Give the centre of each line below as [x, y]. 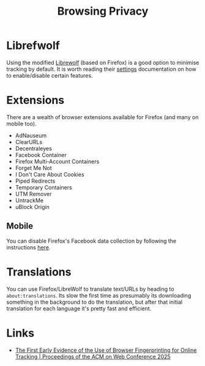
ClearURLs [29, 142]
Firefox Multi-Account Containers [57, 161]
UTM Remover [33, 194]
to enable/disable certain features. [50, 75]
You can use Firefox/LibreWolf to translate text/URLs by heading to [90, 289]
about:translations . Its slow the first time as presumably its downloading [99, 295]
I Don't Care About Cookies [50, 174]
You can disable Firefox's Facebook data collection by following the [91, 241]
